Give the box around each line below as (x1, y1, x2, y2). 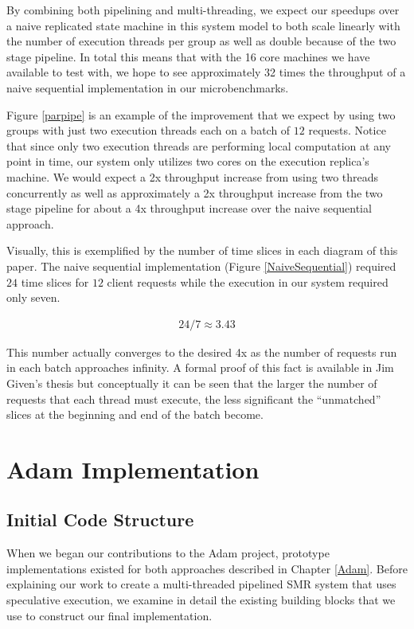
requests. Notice (308, 122, 386, 139)
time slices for (21, 273, 89, 290)
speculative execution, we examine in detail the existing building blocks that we (6, 592, 396, 608)
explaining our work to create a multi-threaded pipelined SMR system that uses (6, 576, 396, 592)
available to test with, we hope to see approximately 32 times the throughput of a (6, 64, 406, 80)
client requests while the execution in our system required (107, 273, 389, 290)
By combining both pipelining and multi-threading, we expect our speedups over (6, 2, 400, 18)
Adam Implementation (6, 452, 260, 485)
